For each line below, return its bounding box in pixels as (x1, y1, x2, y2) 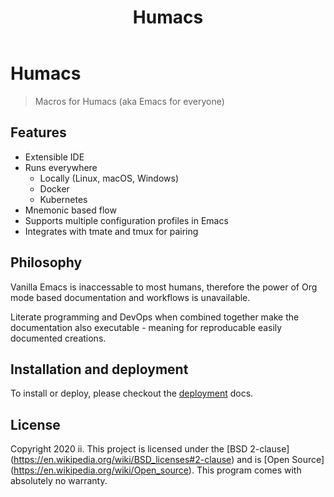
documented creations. (10, 332, 107, 344)
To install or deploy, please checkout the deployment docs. (10, 387, 254, 400)
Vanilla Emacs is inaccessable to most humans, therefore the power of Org (10, 281, 318, 293)
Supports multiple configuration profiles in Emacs (24, 214, 229, 226)
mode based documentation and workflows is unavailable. (10, 291, 251, 303)
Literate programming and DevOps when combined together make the (10, 311, 300, 323)
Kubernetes (39, 193, 88, 205)
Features (10, 124, 67, 141)
